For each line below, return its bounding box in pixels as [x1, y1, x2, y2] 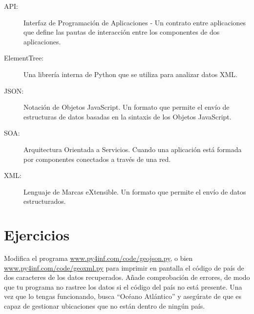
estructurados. [23, 196, 66, 206]
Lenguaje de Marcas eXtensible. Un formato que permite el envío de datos [23, 186, 246, 196]
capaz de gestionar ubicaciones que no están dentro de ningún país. [4, 301, 205, 311]
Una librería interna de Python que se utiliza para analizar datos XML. [23, 69, 237, 79]
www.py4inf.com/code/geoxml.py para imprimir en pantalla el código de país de [4, 262, 244, 273]
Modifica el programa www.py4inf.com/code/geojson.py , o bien [4, 253, 193, 263]
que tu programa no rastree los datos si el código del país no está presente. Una [4, 281, 242, 292]
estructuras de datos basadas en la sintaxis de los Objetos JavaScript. [23, 111, 232, 121]
